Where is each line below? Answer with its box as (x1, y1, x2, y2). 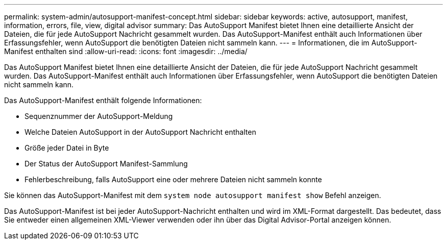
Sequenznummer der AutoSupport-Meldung (24, 112, 173, 120)
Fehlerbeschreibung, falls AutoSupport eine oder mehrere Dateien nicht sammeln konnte (24, 175, 322, 184)
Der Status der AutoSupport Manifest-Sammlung (24, 159, 188, 168)
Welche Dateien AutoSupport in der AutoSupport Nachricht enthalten (24, 128, 256, 136)
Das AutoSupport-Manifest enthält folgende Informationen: (4, 96, 202, 105)
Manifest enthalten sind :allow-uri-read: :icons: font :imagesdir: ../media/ (4, 47, 247, 56)
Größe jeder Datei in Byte (24, 143, 109, 152)
